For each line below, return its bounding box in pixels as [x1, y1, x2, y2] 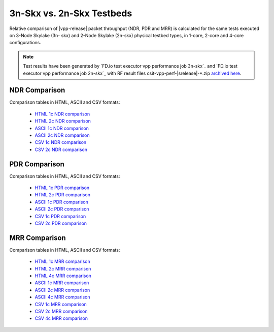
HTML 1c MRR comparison [35, 258, 91, 264]
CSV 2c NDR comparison [35, 146, 87, 153]
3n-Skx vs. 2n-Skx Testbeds [9, 8, 132, 19]
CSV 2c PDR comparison [35, 220, 87, 226]
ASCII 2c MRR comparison [35, 287, 90, 293]
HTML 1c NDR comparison [35, 111, 90, 117]
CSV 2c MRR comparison [35, 308, 88, 315]
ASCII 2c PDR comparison [35, 206, 89, 212]
